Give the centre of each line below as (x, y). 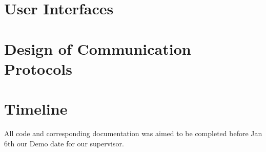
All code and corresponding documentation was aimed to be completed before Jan (133, 133)
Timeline (36, 109)
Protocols (38, 68)
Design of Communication (98, 48)
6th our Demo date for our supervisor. (64, 143)
